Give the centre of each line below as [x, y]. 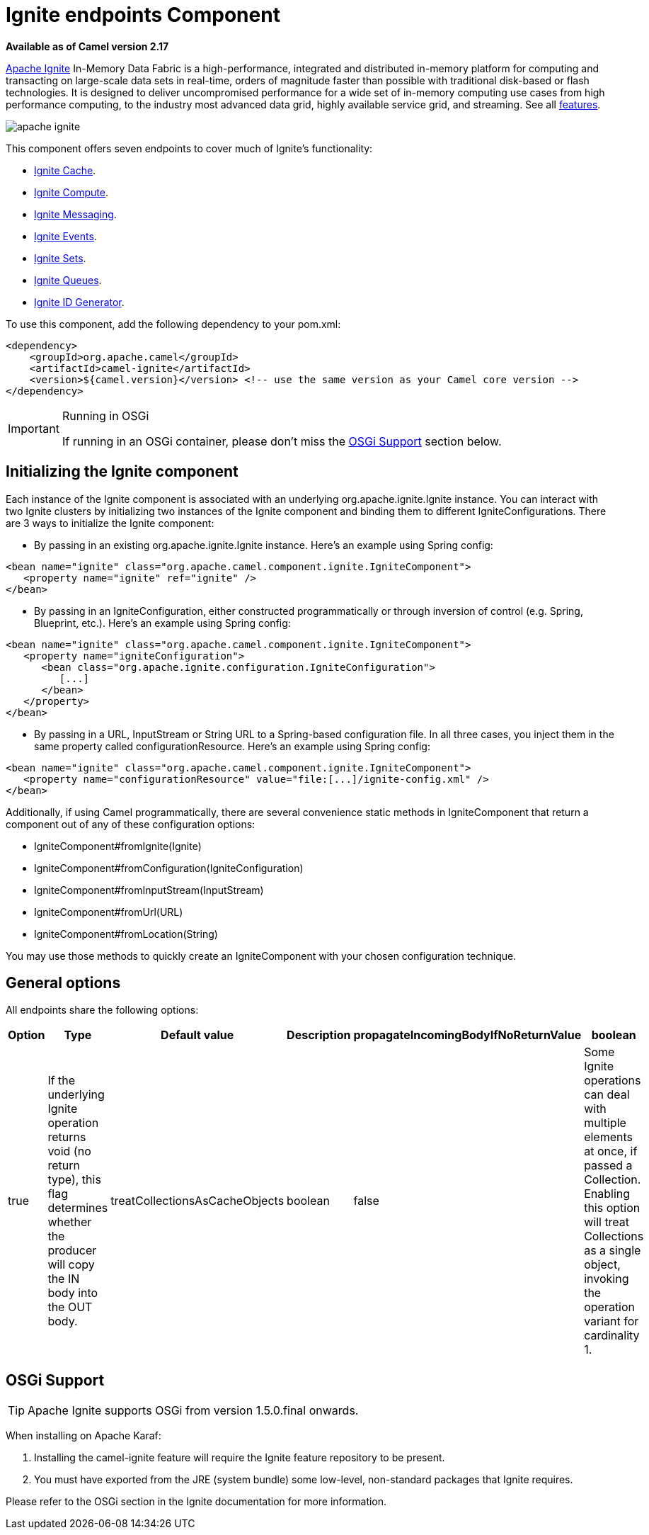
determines [78, 1208]
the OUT [70, 1307]
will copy [71, 1265]
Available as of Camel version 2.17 [87, 46]
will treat [607, 1222]
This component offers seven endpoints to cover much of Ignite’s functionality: [189, 148]
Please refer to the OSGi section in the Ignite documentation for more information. [196, 1502]
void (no [69, 1151]
